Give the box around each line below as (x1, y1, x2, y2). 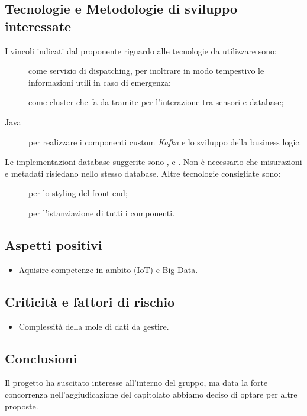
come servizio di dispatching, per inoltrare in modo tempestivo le (28, 64, 264, 77)
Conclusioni (5, 349, 77, 367)
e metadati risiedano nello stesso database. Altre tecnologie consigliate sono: (5, 167, 281, 179)
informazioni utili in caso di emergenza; (28, 76, 171, 88)
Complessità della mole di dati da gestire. (18, 320, 169, 332)
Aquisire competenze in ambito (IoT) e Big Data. (18, 263, 198, 275)
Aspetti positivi (5, 235, 102, 253)
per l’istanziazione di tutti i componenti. (28, 206, 175, 219)
